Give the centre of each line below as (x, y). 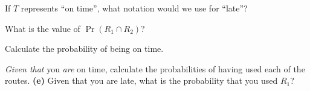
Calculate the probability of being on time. (84, 49)
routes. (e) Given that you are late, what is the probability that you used (141, 80)
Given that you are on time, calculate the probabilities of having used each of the (155, 68)
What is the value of (43, 28)
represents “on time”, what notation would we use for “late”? (134, 8)
